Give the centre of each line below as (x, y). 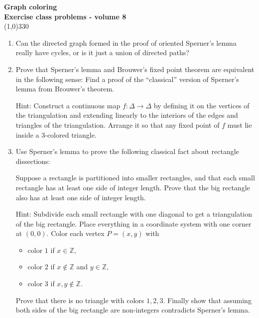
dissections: (33, 161)
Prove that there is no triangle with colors (80, 300)
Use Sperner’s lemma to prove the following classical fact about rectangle (127, 151)
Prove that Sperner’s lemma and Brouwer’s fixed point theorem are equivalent (135, 69)
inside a (27, 134)
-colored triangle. (71, 134)
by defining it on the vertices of (201, 105)
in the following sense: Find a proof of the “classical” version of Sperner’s (127, 79)
